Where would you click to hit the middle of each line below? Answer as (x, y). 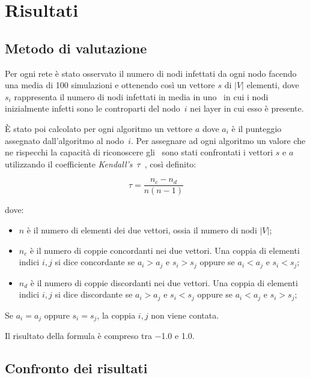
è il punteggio (257, 128)
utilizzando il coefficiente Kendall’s (69, 163)
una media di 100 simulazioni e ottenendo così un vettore (110, 85)
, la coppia (116, 315)
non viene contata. (185, 315)
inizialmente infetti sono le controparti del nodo (93, 108)
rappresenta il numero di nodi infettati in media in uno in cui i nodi (141, 96)
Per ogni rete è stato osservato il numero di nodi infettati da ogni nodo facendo (151, 73)
